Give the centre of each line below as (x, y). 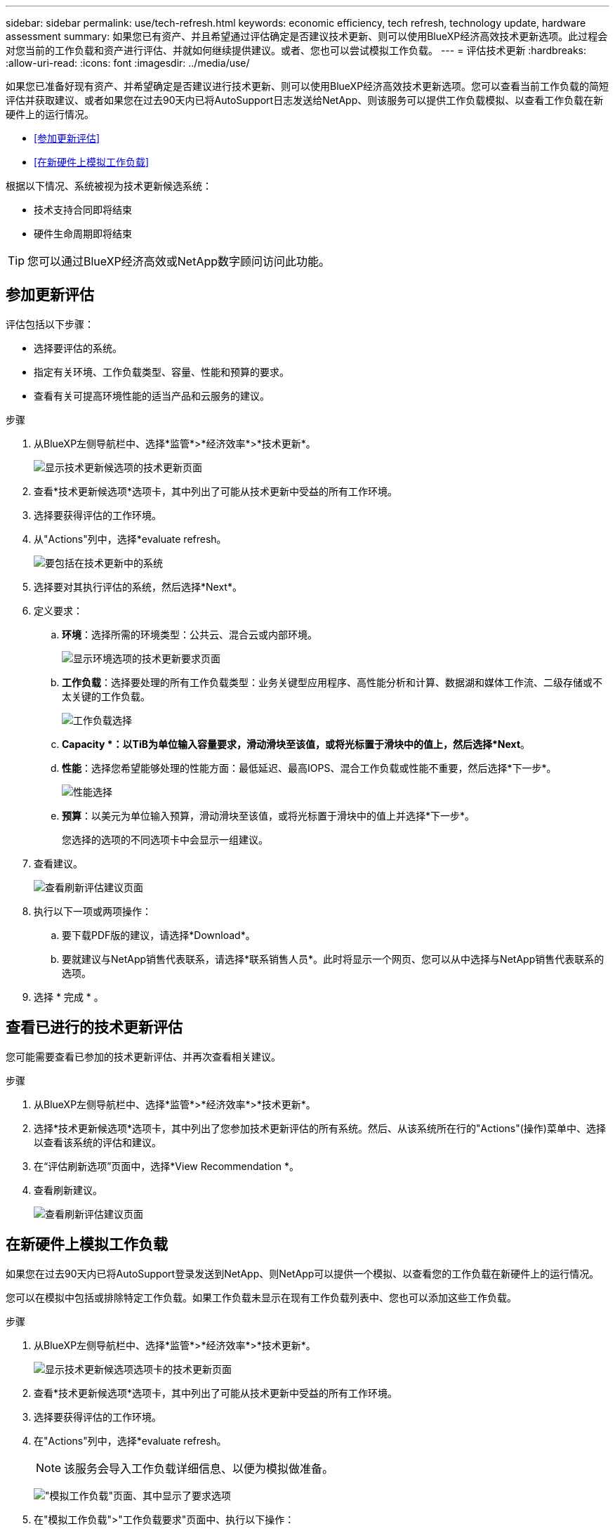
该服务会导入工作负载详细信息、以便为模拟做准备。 (199, 1468)
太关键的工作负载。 (106, 696)
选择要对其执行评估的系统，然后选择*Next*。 (138, 586)
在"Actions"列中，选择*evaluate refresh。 (130, 1440)
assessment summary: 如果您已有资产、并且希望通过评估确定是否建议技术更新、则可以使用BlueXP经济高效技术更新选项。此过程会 (307, 36)
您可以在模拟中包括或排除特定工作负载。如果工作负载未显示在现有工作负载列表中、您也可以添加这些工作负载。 (261, 1297)
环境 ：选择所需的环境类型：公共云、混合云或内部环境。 (190, 634)
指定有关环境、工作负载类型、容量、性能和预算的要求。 (161, 372)
